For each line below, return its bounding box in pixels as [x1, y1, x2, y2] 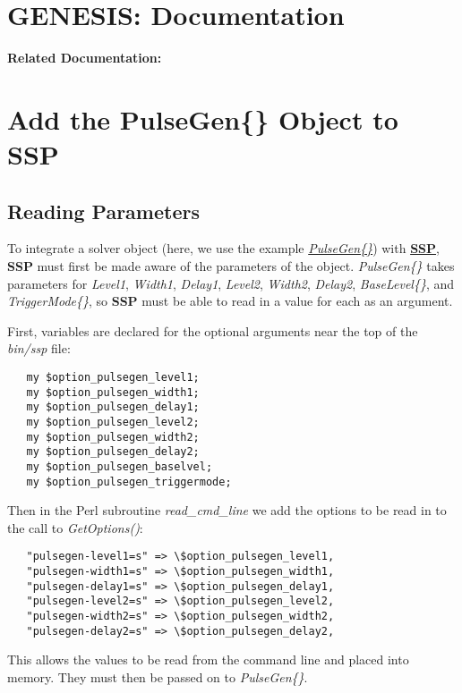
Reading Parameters [7, 197, 200, 224]
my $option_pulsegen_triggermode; [26, 475, 232, 488]
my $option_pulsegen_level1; [26, 371, 200, 385]
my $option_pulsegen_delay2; [26, 445, 200, 459]
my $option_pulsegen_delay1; [26, 401, 200, 414]
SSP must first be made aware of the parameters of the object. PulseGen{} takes [7, 257, 455, 275]
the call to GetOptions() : [7, 518, 143, 537]
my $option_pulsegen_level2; [26, 416, 200, 429]
